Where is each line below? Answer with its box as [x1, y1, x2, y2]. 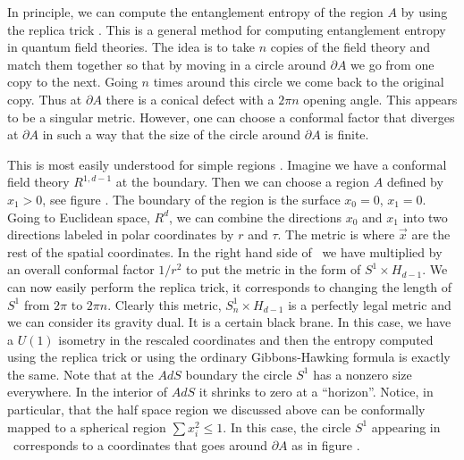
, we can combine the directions [169, 207, 342, 226]
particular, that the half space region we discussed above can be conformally [7, 400, 426, 419]
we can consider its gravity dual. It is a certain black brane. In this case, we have [7, 313, 451, 331]
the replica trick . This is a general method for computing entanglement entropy [7, 20, 446, 38]
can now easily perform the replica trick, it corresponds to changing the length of [7, 277, 452, 296]
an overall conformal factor [7, 260, 155, 279]
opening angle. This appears [303, 89, 458, 108]
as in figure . [291, 435, 360, 454]
